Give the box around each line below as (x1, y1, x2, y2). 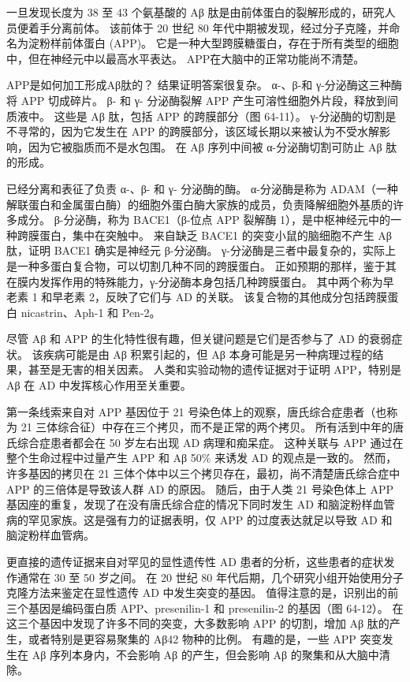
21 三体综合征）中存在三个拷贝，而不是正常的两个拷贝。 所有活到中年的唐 (20, 419, 404, 435)
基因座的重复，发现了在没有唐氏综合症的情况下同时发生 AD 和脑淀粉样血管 (6, 496, 395, 512)
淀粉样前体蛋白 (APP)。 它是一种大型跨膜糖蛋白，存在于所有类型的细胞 (28, 35, 399, 51)
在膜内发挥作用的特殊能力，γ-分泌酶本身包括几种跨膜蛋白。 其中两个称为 (6, 273, 383, 289)
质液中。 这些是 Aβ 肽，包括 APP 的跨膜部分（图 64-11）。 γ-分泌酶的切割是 (6, 107, 397, 124)
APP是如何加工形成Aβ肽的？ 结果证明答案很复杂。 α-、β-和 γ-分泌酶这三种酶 (6, 76, 402, 93)
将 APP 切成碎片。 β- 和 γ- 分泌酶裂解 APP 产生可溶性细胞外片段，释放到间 (6, 91, 399, 108)
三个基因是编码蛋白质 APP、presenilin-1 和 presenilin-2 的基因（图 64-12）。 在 (6, 599, 404, 616)
